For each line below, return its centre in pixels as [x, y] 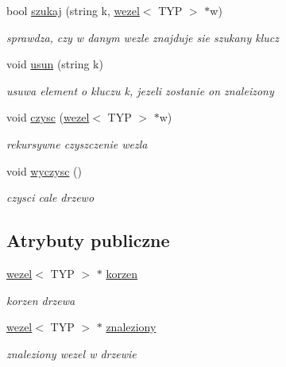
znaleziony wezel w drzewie [71, 353]
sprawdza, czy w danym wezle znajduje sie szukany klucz [143, 37]
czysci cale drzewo [50, 197]
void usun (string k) [55, 64]
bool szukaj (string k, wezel [73, 10]
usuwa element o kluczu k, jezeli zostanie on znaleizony [140, 90]
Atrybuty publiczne [88, 240]
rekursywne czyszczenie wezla [77, 143]
